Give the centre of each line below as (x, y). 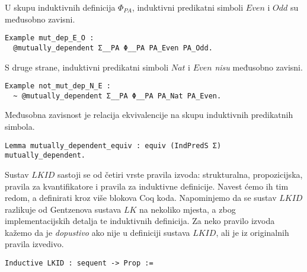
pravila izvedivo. (34, 244)
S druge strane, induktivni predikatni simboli (87, 67)
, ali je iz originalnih (252, 232)
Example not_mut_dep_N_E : (58, 86)
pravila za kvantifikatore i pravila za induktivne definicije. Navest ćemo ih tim (147, 186)
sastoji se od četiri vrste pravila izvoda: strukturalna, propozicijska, (180, 174)
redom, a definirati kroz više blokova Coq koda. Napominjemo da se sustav (141, 198)
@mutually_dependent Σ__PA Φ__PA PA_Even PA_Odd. (113, 48)
